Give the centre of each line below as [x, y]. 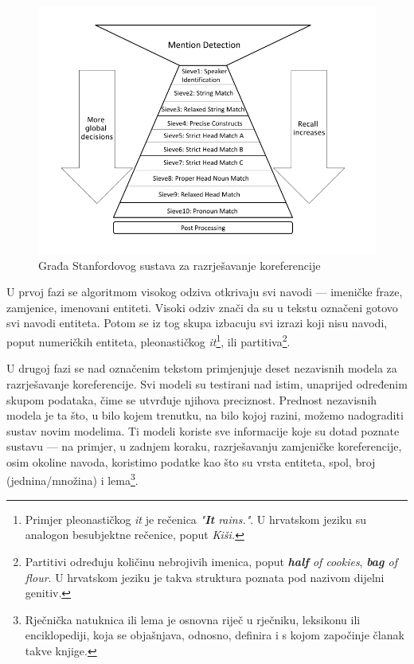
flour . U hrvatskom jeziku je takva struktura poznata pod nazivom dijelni [205, 577]
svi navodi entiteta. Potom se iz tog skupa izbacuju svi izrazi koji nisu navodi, [197, 323]
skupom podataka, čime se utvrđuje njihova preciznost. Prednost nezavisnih [192, 399]
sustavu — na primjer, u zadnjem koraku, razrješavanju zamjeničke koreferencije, [204, 446]
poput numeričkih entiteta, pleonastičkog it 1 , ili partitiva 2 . [148, 340]
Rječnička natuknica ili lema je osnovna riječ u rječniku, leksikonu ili [193, 619]
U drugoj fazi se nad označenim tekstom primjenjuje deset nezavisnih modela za [202, 368]
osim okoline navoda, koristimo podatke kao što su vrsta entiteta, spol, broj [191, 461]
